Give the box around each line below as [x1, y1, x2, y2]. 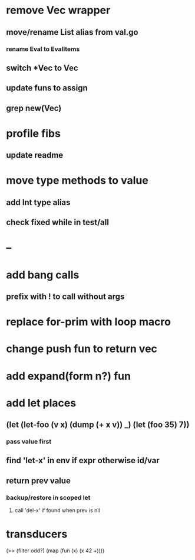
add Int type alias [6, 197, 71, 207]
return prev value [6, 476, 71, 486]
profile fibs [6, 126, 61, 140]
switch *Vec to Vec [6, 63, 78, 73]
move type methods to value [6, 174, 148, 187]
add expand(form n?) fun [6, 369, 131, 383]
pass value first [6, 438, 52, 446]
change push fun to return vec [6, 342, 158, 356]
